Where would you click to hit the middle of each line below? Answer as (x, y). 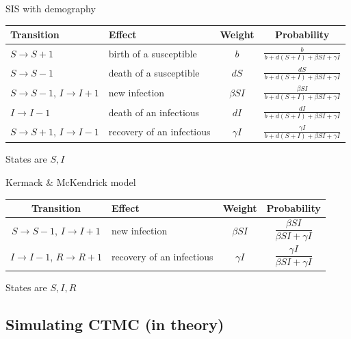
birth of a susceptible (153, 53)
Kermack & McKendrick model (71, 181)
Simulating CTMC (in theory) (115, 324)
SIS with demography (51, 8)
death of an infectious (154, 112)
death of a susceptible (154, 73)
